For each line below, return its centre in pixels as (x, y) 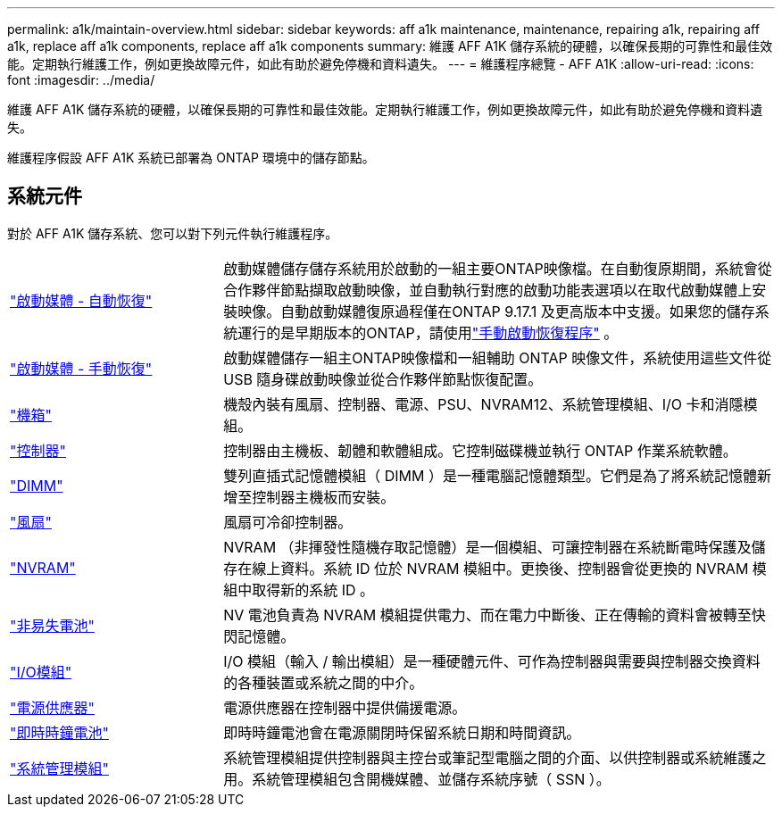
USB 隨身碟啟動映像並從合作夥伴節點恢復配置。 (383, 379)
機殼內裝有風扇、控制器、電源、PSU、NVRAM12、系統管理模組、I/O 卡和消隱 (483, 404)
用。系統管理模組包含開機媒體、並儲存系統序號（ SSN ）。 (417, 779)
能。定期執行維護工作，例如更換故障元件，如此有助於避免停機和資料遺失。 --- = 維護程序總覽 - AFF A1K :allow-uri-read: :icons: (381, 64)
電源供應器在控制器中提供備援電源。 (345, 707)
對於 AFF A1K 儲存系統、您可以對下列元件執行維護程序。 (173, 233)
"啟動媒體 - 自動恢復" (81, 300)
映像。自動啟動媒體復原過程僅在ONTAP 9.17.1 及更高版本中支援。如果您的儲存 (496, 311)
